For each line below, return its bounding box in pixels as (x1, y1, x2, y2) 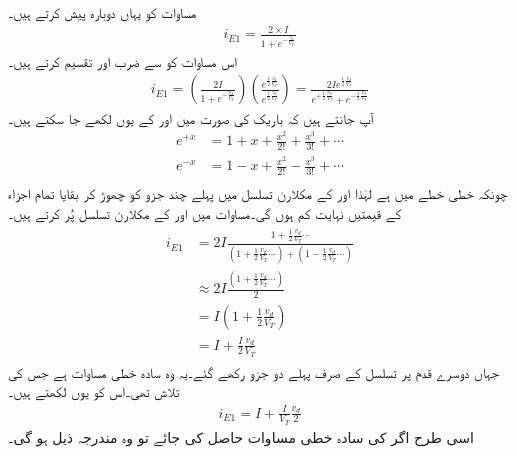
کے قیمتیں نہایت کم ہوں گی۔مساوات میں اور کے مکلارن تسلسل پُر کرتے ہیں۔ (8, 202, 402, 223)
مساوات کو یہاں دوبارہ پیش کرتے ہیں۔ (8, 2, 197, 22)
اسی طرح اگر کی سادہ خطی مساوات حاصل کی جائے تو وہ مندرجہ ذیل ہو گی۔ (8, 426, 474, 447)
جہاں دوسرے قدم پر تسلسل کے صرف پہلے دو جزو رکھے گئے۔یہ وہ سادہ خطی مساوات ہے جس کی (8, 361, 499, 382)
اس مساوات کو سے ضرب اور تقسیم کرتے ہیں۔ (8, 50, 237, 71)
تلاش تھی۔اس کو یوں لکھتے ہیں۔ (8, 381, 180, 402)
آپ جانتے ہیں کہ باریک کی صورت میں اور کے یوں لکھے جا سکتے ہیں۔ (8, 107, 374, 128)
